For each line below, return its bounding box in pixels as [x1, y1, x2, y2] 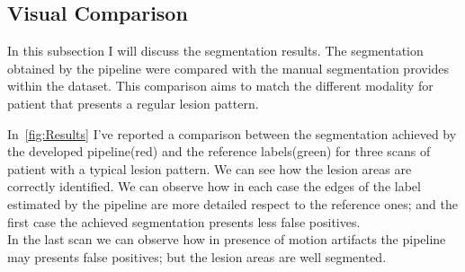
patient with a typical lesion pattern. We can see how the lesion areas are [7, 159, 412, 178]
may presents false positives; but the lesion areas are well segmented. [7, 247, 387, 266]
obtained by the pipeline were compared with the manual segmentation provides [7, 58, 450, 77]
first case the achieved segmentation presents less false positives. [7, 212, 361, 231]
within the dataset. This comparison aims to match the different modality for [7, 76, 434, 95]
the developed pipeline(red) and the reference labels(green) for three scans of [7, 142, 431, 161]
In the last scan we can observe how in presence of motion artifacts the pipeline [7, 230, 446, 249]
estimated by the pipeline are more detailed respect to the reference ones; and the [7, 194, 458, 213]
